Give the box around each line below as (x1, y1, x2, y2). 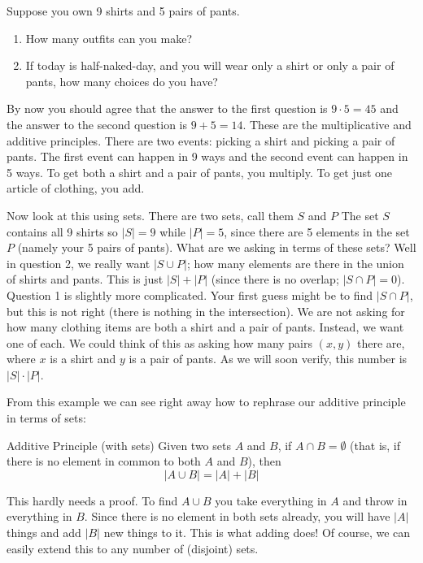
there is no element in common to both (7, 453, 201, 470)
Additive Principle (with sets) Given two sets (7, 436, 231, 453)
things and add (7, 524, 81, 541)
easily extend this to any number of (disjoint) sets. (7, 539, 259, 557)
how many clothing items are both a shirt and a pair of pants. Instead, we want (7, 318, 404, 336)
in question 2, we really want (7, 254, 150, 271)
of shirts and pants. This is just (7, 271, 164, 288)
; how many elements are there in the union (186, 254, 404, 271)
